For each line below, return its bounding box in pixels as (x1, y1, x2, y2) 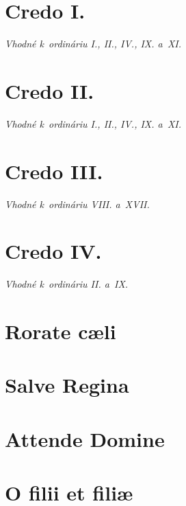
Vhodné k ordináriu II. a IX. (5, 277, 129, 291)
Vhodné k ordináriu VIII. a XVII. (5, 196, 150, 211)
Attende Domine (5, 424, 165, 452)
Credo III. (5, 157, 103, 185)
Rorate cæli (5, 317, 116, 345)
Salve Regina (5, 371, 129, 399)
